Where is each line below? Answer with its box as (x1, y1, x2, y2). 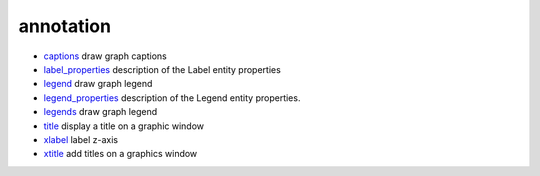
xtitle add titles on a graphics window (43, 148, 198, 160)
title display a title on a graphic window (43, 120, 205, 132)
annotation (18, 15, 112, 37)
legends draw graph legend (43, 106, 158, 118)
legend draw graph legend (43, 78, 153, 90)
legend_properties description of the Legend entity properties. (43, 91, 301, 104)
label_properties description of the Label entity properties (43, 63, 282, 75)
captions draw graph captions (43, 50, 167, 62)
